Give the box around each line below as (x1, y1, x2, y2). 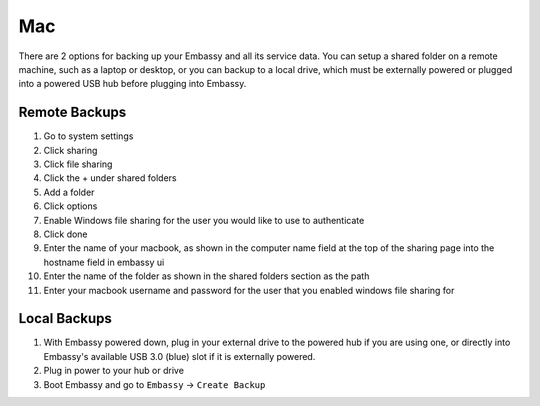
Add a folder (43, 186, 95, 198)
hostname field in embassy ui (43, 256, 165, 268)
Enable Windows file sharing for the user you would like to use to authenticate (43, 214, 365, 226)
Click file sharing (43, 158, 113, 170)
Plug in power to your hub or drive (43, 365, 185, 377)
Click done (43, 228, 89, 240)
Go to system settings (43, 130, 134, 142)
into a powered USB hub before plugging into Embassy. (18, 78, 247, 90)
